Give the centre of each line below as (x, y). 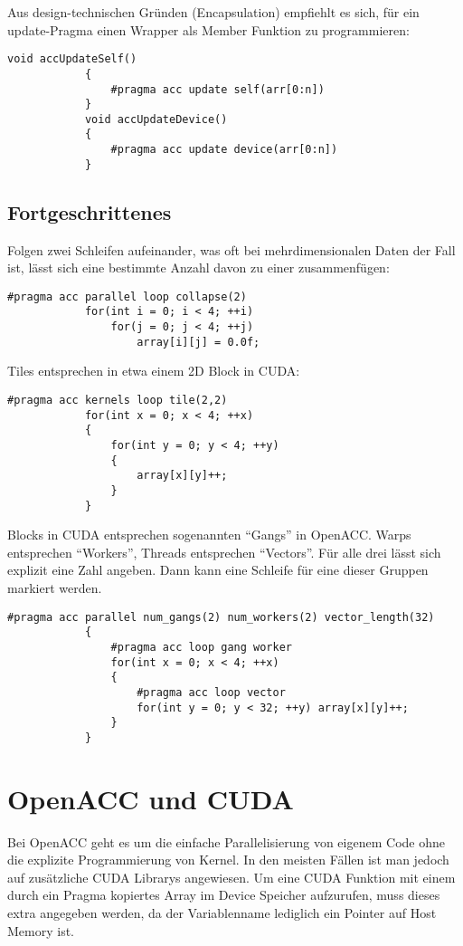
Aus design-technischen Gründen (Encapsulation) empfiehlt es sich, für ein (213, 12)
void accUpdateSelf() (72, 59)
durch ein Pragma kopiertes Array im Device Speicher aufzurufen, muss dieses (224, 895)
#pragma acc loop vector (211, 692)
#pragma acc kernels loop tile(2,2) (118, 401)
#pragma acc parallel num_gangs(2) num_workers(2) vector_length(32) (221, 617)
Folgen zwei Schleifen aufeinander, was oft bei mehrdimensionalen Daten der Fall (231, 249)
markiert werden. (55, 588)
